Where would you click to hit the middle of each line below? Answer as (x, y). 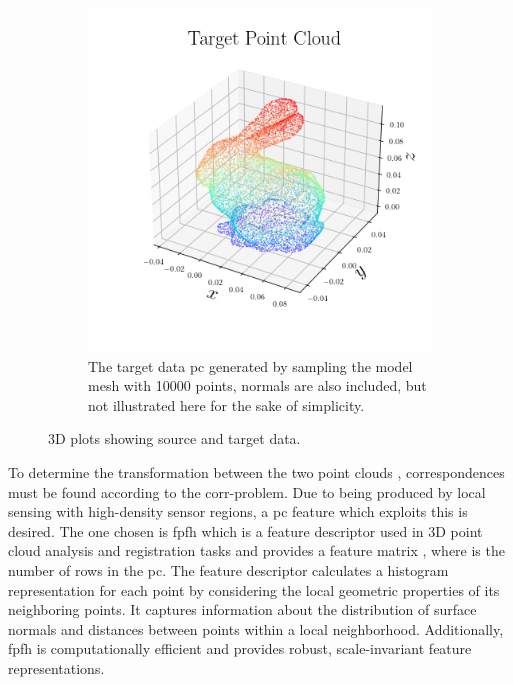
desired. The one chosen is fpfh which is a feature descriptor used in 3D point (245, 530)
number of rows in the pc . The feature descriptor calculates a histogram (228, 569)
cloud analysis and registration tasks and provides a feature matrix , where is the (256, 550)
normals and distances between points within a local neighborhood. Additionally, (256, 628)
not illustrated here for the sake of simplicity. (226, 404)
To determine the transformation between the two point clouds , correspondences (256, 471)
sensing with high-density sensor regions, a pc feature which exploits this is (238, 511)
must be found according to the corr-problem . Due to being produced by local (247, 491)
